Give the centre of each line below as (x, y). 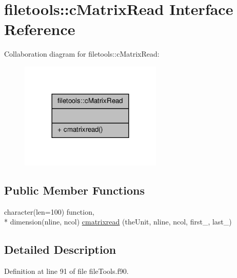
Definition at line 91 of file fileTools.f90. (66, 271)
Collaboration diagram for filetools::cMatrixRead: (82, 54)
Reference (40, 29)
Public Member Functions (74, 190)
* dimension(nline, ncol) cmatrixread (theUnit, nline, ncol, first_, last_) (118, 222)
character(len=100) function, (49, 211)
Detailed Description (60, 249)
